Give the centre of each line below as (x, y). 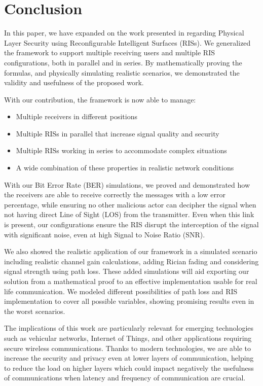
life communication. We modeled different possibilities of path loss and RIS (121, 291)
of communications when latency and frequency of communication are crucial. (125, 378)
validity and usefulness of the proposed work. (74, 82)
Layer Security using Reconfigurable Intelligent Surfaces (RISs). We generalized (127, 42)
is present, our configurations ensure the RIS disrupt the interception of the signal (131, 224)
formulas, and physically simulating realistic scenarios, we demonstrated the (122, 72)
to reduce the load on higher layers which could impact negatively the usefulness (129, 367)
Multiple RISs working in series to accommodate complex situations (121, 150)
